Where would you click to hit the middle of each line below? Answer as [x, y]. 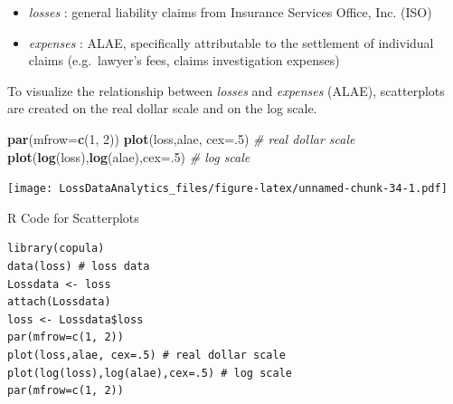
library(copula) [56, 249]
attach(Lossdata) [59, 302]
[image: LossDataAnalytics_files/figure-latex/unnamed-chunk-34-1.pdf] [227, 189]
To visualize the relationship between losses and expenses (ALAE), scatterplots [226, 90]
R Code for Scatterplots [73, 217]
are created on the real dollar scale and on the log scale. [162, 108]
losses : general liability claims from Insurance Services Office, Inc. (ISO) [230, 12]
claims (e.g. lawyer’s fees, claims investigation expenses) [184, 60]
